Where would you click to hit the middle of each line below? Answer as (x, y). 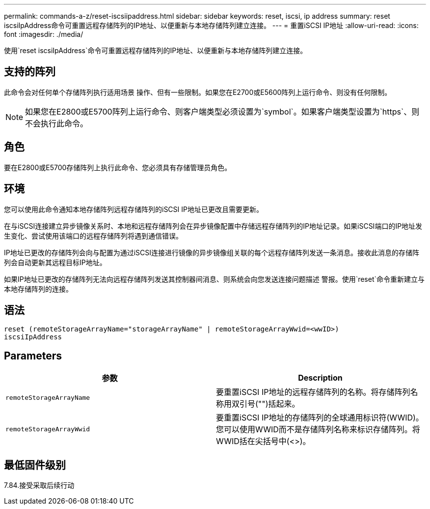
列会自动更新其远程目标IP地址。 (55, 262)
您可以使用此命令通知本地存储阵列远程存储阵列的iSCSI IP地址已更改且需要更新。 (134, 209)
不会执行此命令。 (57, 123)
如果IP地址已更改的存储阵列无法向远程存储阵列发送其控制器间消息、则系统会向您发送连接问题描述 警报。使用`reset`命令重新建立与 (215, 279)
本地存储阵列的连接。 (38, 289)
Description (320, 378)
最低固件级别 (35, 465)
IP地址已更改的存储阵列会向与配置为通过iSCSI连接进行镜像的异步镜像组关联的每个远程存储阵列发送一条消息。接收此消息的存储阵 (212, 252)
